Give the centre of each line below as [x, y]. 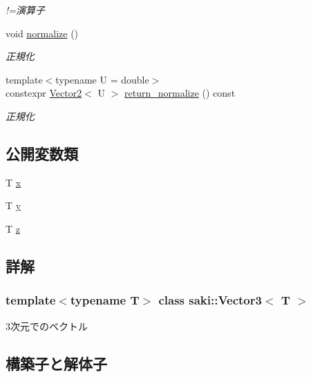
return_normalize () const [180, 93]
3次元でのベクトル [47, 326]
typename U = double [102, 79]
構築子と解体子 [56, 363]
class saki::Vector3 [210, 300]
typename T [105, 300]
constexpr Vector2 [44, 93]
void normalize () [42, 33]
